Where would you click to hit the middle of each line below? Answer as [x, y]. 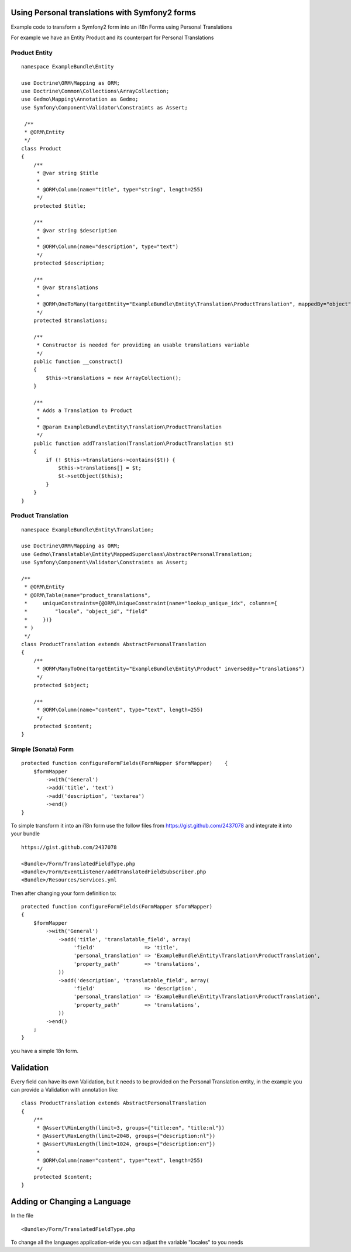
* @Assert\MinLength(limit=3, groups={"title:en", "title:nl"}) [131, 1128]
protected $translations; [70, 320]
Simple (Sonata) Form [42, 749]
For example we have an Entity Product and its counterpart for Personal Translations [112, 37]
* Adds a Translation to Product [85, 411]
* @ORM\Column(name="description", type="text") [107, 247]
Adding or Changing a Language [71, 1202]
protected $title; [60, 206]
